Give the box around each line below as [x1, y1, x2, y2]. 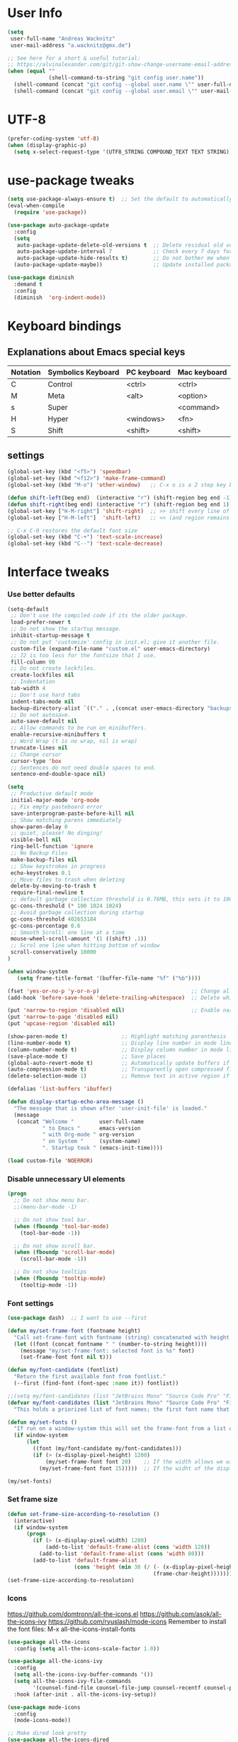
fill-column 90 [10, 659, 55, 666]
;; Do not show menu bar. [13, 1197, 91, 1204]
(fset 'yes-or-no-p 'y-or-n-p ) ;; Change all [7, 988, 233, 995]
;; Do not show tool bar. [13, 1216, 91, 1223]
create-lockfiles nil [10, 671, 74, 679]
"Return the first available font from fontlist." [13, 1373, 166, 1380]
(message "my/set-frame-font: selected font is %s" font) [20, 1347, 195, 1354]
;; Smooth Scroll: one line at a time [10, 929, 125, 936]
